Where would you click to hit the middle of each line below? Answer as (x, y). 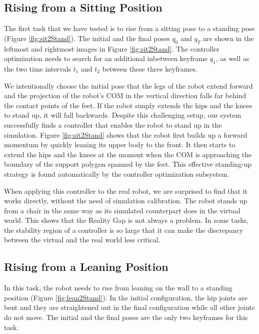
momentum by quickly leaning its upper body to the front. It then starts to (120, 144)
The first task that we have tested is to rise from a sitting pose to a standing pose (129, 28)
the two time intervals (37, 68)
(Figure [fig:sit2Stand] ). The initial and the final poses (87, 38)
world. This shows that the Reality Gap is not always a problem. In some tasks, (126, 220)
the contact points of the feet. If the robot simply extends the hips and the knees (128, 105)
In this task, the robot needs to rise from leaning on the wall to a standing (118, 288)
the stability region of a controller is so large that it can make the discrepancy (124, 230)
